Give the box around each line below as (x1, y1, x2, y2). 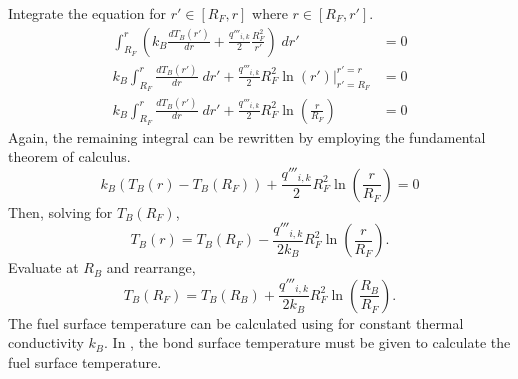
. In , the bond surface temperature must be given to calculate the (104, 332, 511, 353)
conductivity (8, 332, 84, 353)
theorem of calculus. (8, 146, 131, 167)
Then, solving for (8, 201, 113, 222)
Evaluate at (8, 257, 79, 278)
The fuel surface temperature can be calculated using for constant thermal (8, 312, 464, 333)
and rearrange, (106, 257, 196, 278)
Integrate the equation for (8, 3, 166, 23)
